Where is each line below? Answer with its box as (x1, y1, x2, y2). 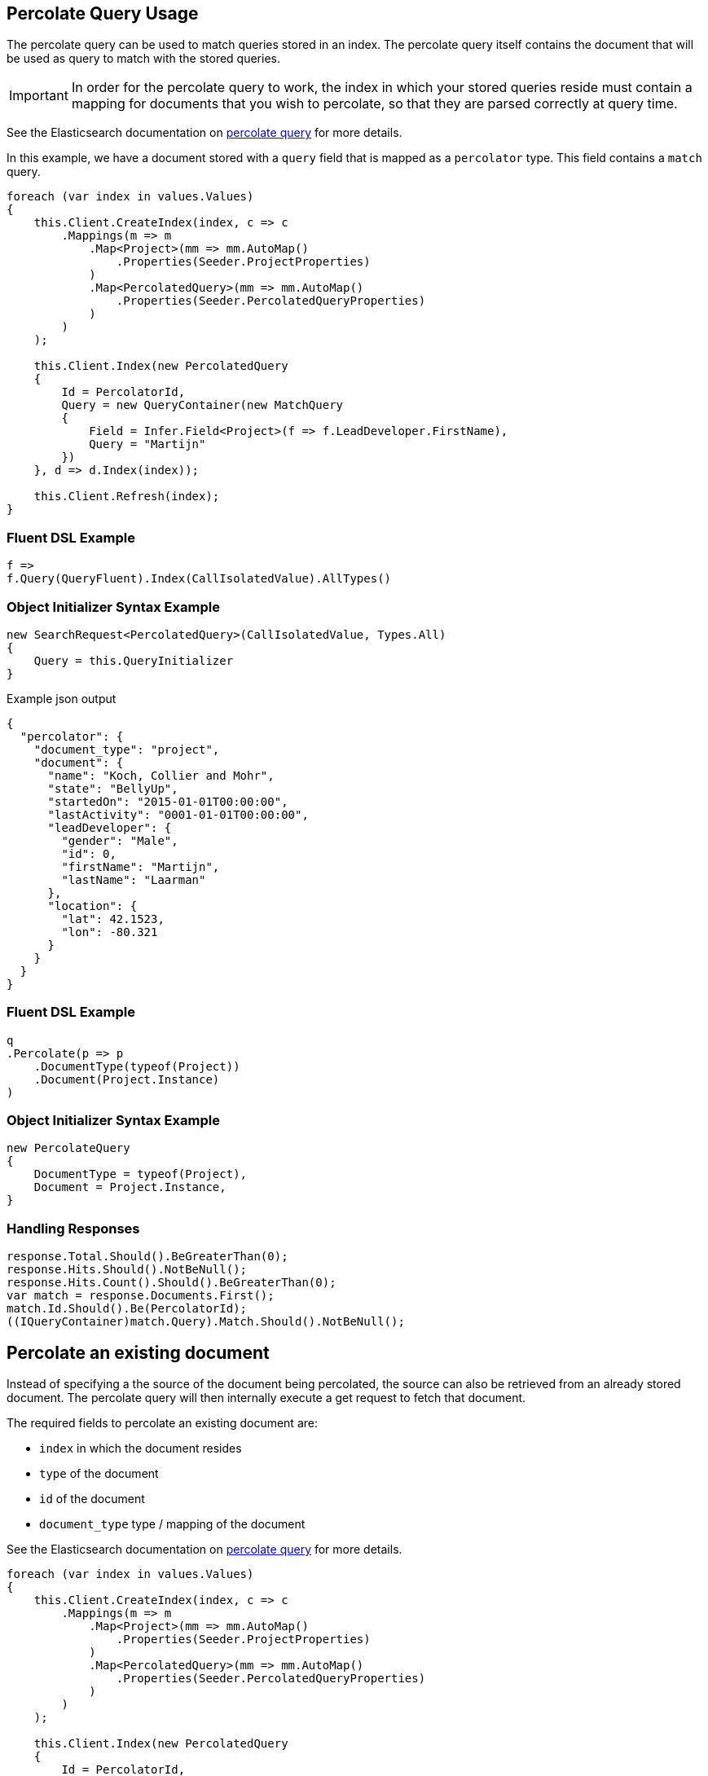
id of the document (39, 1492, 145, 1506)
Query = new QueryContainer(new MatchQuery (61, 398, 344, 412)
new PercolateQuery (7, 1141, 130, 1155)
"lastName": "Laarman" (61, 873, 206, 886)
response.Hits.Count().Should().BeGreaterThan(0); (7, 1276, 336, 1290)
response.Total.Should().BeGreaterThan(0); (7, 1250, 288, 1264)
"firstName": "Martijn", (61, 859, 220, 873)
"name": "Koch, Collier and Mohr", (47, 768, 275, 782)
